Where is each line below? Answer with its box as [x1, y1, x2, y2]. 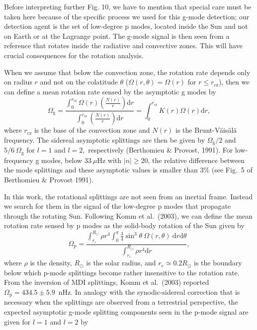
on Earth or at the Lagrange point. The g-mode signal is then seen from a [4, 30, 230, 41]
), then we [218, 77, 250, 87]
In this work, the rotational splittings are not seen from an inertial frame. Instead [4, 191, 253, 201]
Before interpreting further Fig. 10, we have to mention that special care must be [4, 1, 252, 11]
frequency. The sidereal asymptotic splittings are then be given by [4, 134, 205, 145]
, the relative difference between [148, 155, 245, 165]
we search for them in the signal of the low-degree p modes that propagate [4, 201, 231, 211]
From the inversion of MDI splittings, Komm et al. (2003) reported [4, 277, 209, 287]
